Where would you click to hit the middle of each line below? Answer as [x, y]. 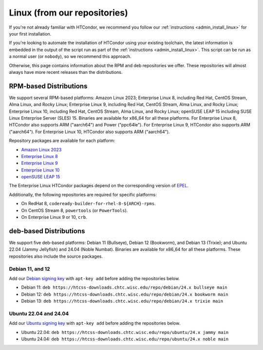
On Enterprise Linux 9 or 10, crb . [54, 217]
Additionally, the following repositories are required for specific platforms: [83, 194]
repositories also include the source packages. [56, 256]
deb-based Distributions [47, 231]
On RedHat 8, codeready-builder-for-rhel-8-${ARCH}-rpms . [88, 204]
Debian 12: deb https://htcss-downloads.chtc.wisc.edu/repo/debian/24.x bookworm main [125, 294]
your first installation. [30, 34]
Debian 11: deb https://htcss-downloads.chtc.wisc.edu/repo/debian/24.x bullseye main [124, 287]
